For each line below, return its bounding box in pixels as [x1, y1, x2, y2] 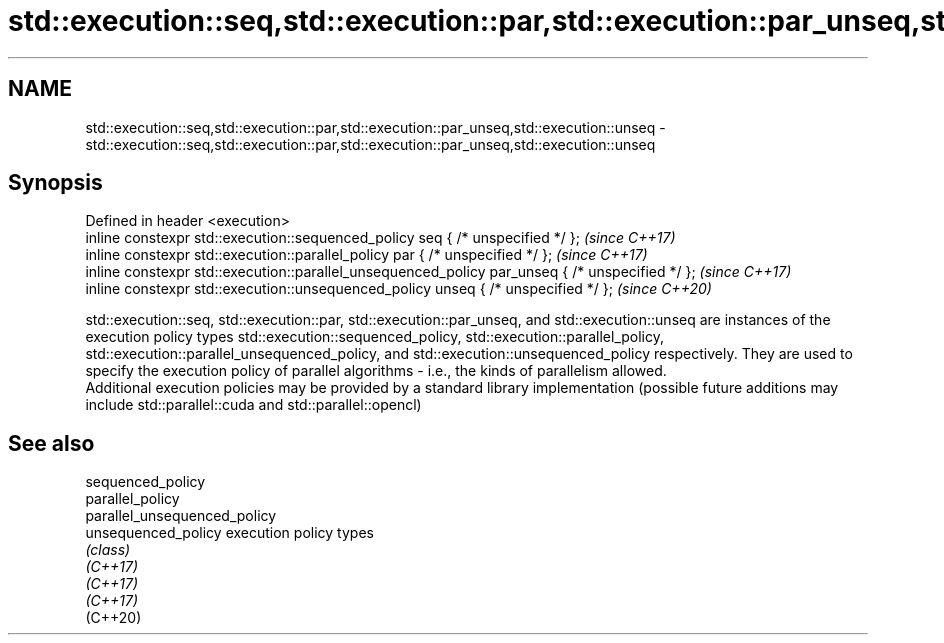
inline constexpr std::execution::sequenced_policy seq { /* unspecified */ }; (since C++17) [85, 229, 676, 247]
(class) [85, 541, 131, 559]
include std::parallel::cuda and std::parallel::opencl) [85, 396, 422, 414]
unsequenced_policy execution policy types [85, 524, 374, 542]
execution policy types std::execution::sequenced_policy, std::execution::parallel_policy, [85, 328, 664, 346]
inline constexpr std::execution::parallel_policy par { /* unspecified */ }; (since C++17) [85, 246, 648, 264]
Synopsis [8, 170, 103, 196]
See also [8, 430, 95, 456]
